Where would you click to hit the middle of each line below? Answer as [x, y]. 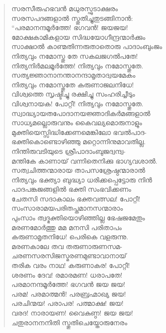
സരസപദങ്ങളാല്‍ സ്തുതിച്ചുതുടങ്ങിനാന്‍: [72, 18]
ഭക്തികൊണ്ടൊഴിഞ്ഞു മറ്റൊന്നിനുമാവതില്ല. [78, 142]
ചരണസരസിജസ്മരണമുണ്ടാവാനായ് [69, 256]
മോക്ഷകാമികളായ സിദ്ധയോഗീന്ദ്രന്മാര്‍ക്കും [78, 37]
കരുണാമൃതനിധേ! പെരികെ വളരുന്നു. [70, 237]
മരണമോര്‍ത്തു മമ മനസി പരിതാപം [67, 227]
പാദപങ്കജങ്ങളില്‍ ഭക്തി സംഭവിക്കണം [71, 189]
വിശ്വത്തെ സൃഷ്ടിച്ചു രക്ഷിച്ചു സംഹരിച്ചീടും [73, 94]
